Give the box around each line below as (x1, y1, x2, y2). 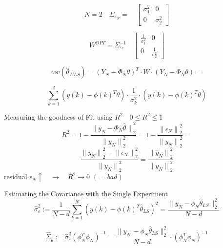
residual (4, 171, 27, 182)
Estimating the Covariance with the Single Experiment (4, 188, 168, 198)
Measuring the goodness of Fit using (4, 111, 113, 122)
